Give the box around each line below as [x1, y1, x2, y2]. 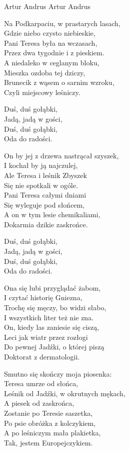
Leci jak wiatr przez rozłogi [4, 331, 88, 342]
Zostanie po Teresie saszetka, [4, 407, 93, 418]
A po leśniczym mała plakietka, [4, 427, 101, 438]
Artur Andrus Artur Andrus [4, 1, 91, 11]
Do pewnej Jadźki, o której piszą [4, 341, 104, 352]
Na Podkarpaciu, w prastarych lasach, [4, 18, 120, 28]
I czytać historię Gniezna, [4, 292, 82, 303]
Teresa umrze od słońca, [4, 378, 78, 389]
